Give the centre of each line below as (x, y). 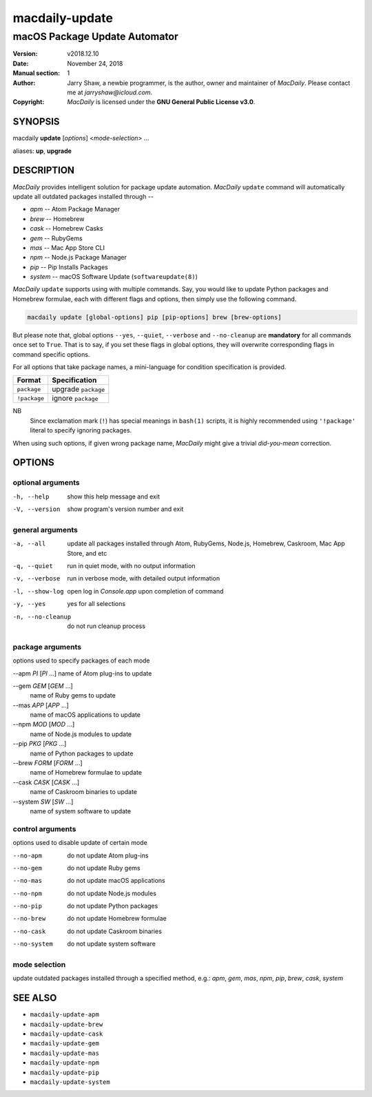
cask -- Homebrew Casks (66, 229)
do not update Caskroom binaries (114, 931)
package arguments (47, 647)
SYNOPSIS (36, 122)
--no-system (33, 944)
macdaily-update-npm (65, 1063)
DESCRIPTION (44, 170)
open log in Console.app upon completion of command (145, 591)
